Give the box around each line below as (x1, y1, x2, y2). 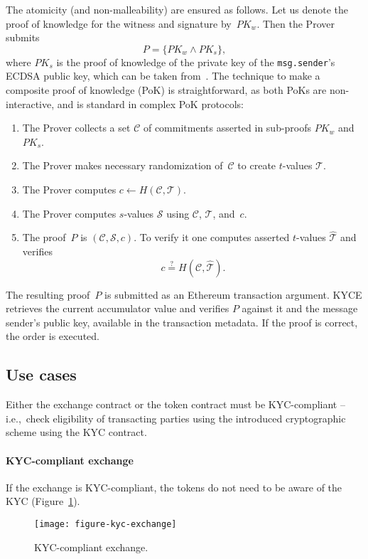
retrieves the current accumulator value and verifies (6, 301, 229, 316)
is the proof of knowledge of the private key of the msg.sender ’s (56, 54, 335, 69)
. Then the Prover (256, 16, 335, 31)
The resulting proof (6, 287, 90, 302)
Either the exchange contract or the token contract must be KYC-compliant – (6, 397, 345, 412)
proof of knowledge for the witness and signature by (6, 16, 232, 31)
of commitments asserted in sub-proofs (143, 120, 312, 135)
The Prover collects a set (22, 120, 131, 135)
